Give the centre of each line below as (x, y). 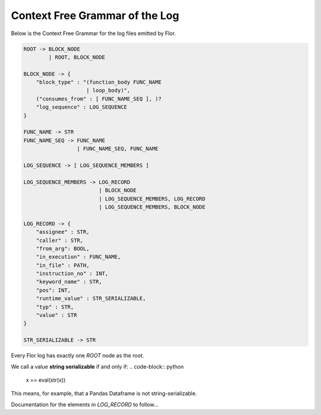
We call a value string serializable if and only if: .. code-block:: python (97, 366)
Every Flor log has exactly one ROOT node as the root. (78, 356)
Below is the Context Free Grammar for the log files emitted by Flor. (94, 33)
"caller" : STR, (59, 240)
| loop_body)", (108, 90)
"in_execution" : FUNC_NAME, (78, 257)
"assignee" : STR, (63, 232)
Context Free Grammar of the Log (95, 15)
